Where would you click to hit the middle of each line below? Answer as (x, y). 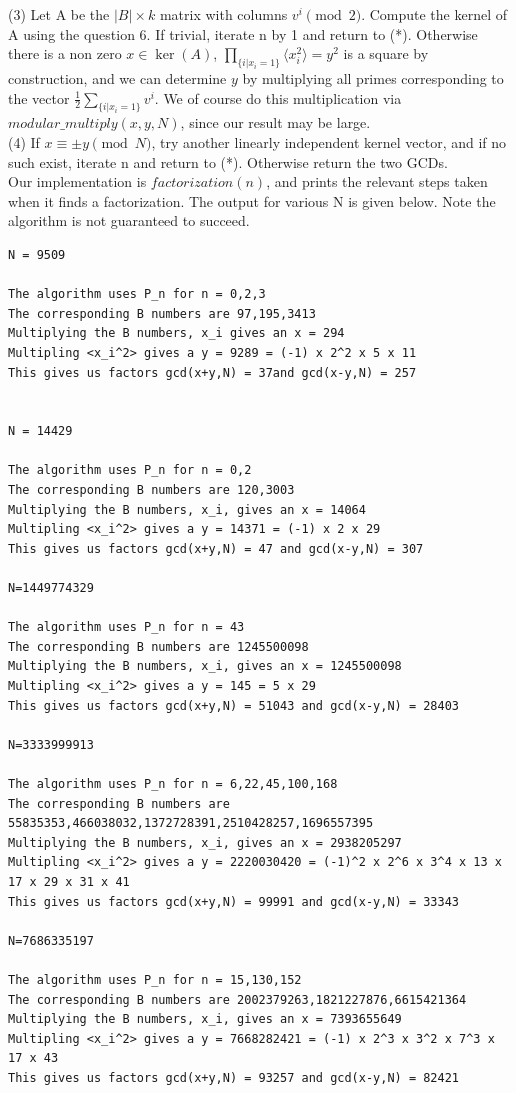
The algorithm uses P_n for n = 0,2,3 (137, 294)
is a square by (386, 53)
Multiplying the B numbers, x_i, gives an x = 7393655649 (205, 1019)
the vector (39, 97)
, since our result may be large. (275, 122)
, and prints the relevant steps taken (377, 181)
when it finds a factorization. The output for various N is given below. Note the (252, 200)
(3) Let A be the (59, 14)
